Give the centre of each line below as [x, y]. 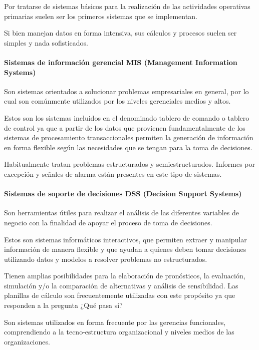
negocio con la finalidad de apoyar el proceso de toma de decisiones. [108, 222]
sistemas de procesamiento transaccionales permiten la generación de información [129, 137]
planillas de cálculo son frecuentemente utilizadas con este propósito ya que [120, 295]
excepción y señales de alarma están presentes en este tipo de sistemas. [113, 173]
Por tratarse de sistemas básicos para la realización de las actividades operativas [127, 6]
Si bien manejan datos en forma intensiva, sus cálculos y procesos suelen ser [120, 33]
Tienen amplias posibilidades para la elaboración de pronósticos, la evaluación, [125, 276]
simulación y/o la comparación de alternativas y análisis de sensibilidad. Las [121, 285]
